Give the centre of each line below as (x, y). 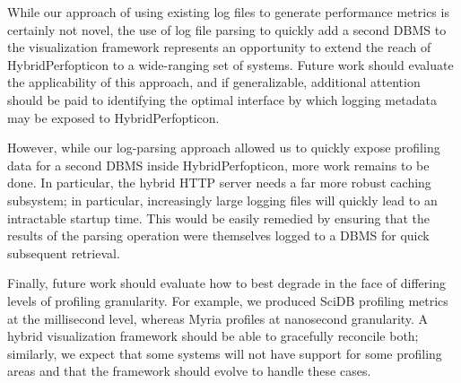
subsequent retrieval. (64, 252)
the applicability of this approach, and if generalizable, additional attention (214, 82)
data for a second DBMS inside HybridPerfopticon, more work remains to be (218, 165)
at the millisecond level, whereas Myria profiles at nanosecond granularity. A (218, 318)
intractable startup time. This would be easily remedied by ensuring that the (219, 218)
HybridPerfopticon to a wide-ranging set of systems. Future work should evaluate (230, 64)
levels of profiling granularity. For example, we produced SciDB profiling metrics (228, 300)
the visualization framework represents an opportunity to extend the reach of (219, 47)
